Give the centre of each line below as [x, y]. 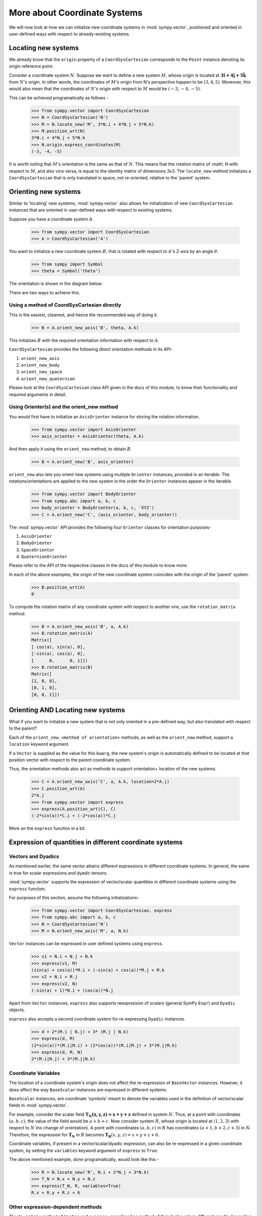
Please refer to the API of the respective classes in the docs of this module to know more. [98, 565]
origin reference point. [31, 66]
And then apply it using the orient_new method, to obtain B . [70, 449]
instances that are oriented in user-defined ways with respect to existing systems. [91, 210]
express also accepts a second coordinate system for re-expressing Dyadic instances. [97, 1019]
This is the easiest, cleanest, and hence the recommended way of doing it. [83, 315]
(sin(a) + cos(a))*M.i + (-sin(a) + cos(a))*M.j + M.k [98, 970]
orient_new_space [42, 372]
